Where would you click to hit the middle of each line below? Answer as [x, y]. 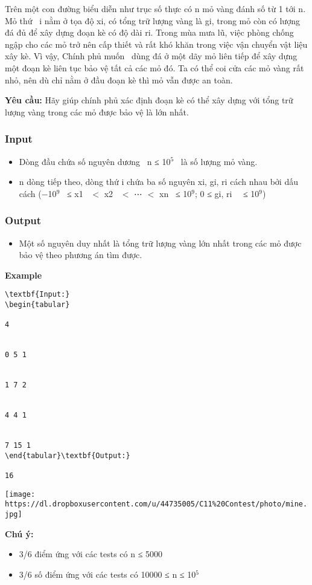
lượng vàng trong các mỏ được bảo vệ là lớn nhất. [97, 112]
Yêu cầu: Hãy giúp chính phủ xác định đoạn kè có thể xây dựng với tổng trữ [149, 100]
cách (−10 [38, 193]
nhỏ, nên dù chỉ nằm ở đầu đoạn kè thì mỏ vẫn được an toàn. [119, 79]
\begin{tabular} [37, 305]
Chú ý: [19, 533]
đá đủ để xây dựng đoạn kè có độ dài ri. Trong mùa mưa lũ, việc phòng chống [149, 32]
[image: [20, 494]
